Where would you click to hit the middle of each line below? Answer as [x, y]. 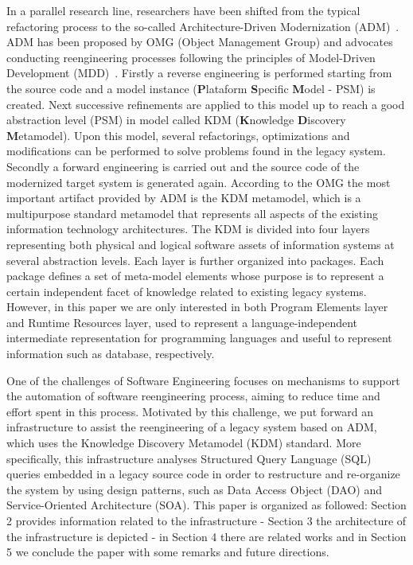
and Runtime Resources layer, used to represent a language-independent [182, 322]
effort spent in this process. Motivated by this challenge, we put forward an [190, 411]
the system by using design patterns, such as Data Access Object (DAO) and [195, 489]
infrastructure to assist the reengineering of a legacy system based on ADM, [192, 427]
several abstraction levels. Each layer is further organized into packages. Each [195, 260]
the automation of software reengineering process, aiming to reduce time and [193, 396]
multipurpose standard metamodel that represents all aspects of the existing [192, 213]
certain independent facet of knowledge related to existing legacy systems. [187, 291]
